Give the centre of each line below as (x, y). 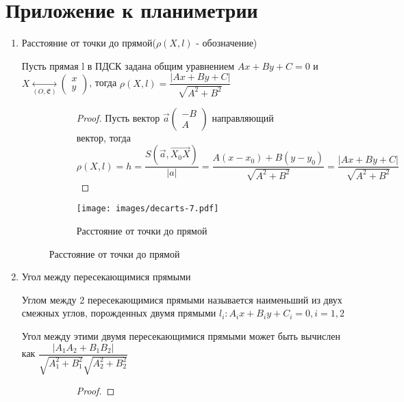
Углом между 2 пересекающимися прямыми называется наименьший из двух (182, 299)
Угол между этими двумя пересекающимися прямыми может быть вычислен (181, 336)
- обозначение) (227, 43)
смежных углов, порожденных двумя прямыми (119, 313)
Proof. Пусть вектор (118, 117)
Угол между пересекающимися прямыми (106, 277)
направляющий (243, 117)
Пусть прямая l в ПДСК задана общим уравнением (128, 65)
